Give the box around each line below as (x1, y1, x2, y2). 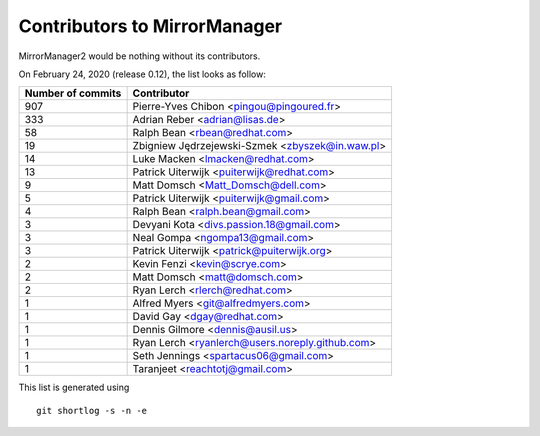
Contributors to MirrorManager (18, 15, 283, 37)
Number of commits (24, 86, 122, 100)
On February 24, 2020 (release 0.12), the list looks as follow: (18, 68, 267, 80)
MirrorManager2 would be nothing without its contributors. (18, 50, 261, 62)
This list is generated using (18, 381, 130, 394)
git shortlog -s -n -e (36, 405, 148, 416)
